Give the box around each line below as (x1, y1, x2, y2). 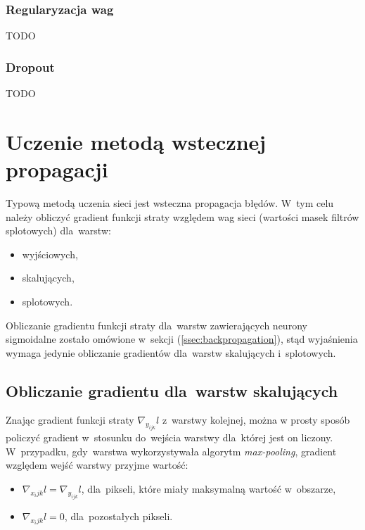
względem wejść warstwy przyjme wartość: (6, 458, 188, 472)
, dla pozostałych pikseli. (64, 508, 173, 523)
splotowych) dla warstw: (6, 223, 111, 238)
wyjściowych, (22, 246, 78, 261)
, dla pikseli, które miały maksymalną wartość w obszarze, (81, 481, 336, 496)
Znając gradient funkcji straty (6, 412, 134, 427)
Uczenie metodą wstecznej (6, 127, 267, 156)
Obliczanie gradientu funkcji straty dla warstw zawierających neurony (6, 317, 307, 332)
